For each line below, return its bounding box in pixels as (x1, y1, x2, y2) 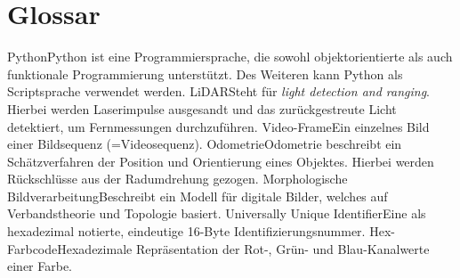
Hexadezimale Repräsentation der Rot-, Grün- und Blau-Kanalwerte (57, 239, 430, 258)
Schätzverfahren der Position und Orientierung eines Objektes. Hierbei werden (7, 151, 434, 170)
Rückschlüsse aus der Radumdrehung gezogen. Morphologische (7, 169, 348, 188)
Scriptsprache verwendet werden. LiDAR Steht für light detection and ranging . (7, 82, 430, 101)
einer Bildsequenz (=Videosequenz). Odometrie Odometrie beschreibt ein (7, 135, 402, 153)
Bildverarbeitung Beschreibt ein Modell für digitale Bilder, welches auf (7, 186, 388, 205)
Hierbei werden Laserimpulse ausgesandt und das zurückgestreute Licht (7, 99, 397, 118)
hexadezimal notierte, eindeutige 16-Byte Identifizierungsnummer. (7, 222, 366, 241)
